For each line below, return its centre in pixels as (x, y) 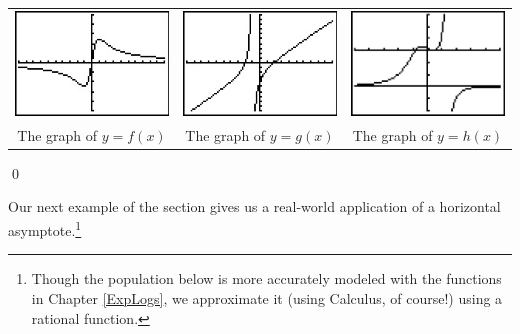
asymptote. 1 (45, 228)
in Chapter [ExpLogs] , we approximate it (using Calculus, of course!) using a (267, 297)
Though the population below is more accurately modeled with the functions (266, 278)
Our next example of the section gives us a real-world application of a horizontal (254, 206)
